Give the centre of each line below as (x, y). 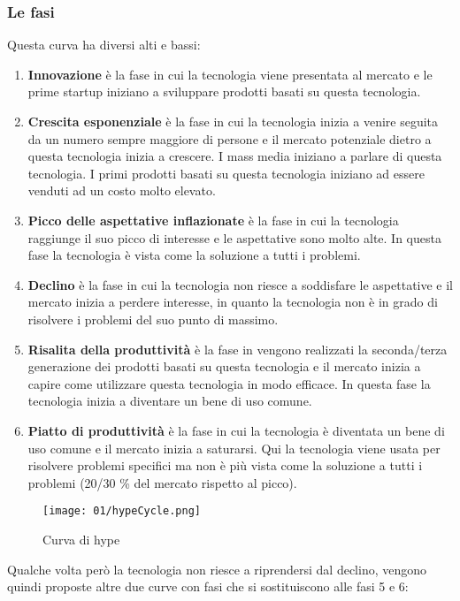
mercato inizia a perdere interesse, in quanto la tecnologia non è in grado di (233, 302)
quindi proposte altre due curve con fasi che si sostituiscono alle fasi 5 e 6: (208, 586)
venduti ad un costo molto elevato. (122, 190)
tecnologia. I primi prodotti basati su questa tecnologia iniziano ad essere (226, 173)
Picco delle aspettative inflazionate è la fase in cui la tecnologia (213, 220)
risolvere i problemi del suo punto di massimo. (153, 319)
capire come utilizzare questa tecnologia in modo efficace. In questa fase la (229, 383)
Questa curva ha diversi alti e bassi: (104, 45)
